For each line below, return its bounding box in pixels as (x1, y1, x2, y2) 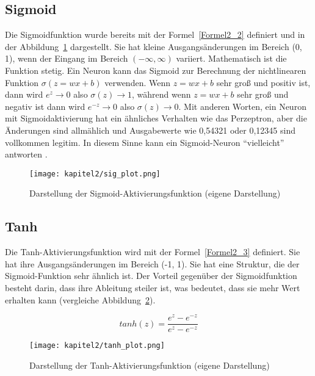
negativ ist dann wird (5, 99, 85, 112)
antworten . (5, 148, 48, 161)
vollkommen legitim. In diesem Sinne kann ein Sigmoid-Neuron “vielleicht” (5, 136, 284, 148)
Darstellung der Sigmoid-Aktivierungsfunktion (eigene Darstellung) (29, 187, 281, 200)
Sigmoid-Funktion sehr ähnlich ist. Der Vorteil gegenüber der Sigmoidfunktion (5, 269, 297, 282)
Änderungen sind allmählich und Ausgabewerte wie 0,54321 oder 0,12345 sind (5, 123, 295, 136)
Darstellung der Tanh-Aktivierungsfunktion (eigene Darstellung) (29, 358, 270, 371)
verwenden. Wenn (104, 76, 170, 89)
